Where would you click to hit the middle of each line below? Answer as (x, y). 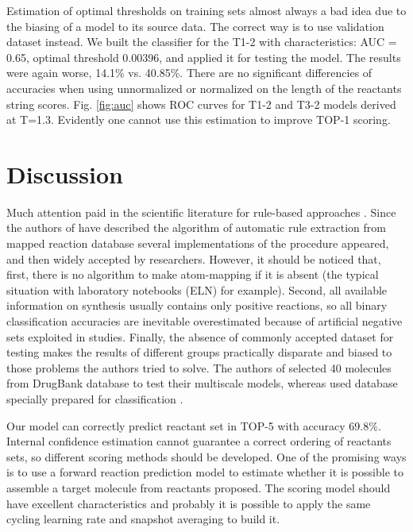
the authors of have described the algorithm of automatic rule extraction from (196, 227)
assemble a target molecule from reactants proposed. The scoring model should (199, 487)
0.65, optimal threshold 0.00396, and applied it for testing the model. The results (204, 57)
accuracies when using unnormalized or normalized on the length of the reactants (204, 88)
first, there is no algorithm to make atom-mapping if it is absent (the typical (193, 274)
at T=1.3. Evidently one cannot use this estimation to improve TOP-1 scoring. (199, 120)
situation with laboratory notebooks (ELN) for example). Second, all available (197, 289)
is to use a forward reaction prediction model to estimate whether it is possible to (205, 472)
